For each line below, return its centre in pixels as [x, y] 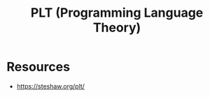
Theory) [117, 28]
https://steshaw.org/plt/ [51, 86]
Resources [38, 67]
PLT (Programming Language [117, 13]
